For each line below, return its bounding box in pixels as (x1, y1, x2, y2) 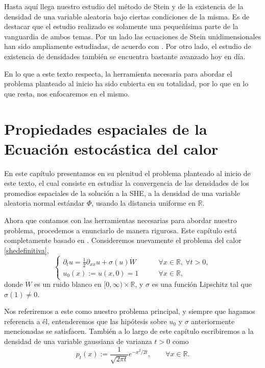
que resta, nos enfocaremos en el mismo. (4, 88, 130, 99)
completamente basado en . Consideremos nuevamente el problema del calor (4, 235, 242, 246)
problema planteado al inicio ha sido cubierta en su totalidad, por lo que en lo (4, 78, 249, 89)
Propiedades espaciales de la (4, 118, 207, 139)
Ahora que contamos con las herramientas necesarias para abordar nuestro (4, 215, 237, 226)
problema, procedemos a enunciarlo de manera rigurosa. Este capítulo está (4, 225, 237, 235)
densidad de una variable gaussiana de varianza (4, 336, 152, 346)
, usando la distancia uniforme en (91, 198, 196, 208)
